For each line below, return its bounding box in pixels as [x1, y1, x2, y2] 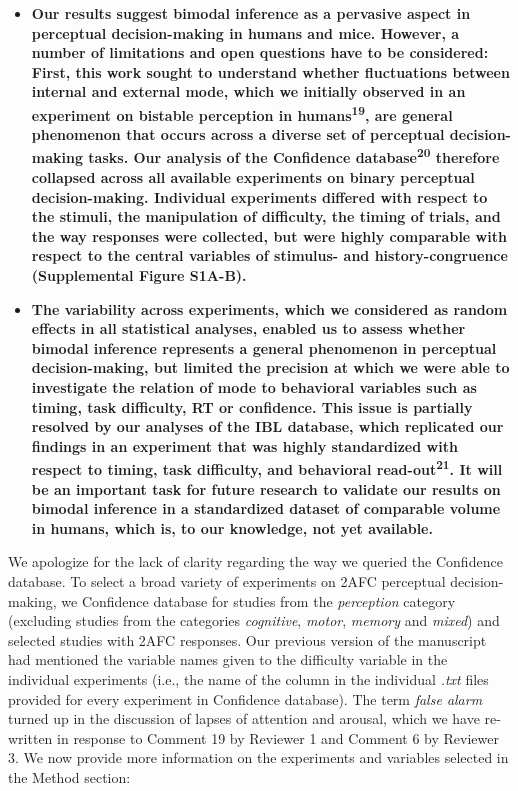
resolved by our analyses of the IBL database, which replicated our [31, 416, 504, 437]
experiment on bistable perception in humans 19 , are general [31, 101, 453, 125]
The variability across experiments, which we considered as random [31, 298, 508, 319]
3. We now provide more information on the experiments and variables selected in [8, 747, 509, 768]
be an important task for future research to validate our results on [31, 478, 501, 499]
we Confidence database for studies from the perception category [61, 590, 456, 611]
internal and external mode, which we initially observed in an [31, 81, 466, 102]
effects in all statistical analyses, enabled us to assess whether [31, 318, 466, 339]
